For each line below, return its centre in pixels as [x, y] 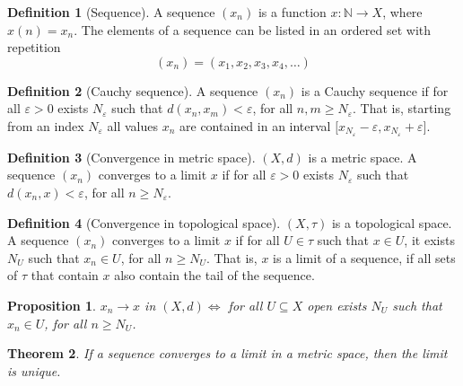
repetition [34, 47]
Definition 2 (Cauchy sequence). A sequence [133, 90]
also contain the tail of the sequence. [214, 275]
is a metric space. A [363, 157]
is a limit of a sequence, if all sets [364, 257]
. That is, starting [402, 108]
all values [133, 125]
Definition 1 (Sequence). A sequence [111, 12]
